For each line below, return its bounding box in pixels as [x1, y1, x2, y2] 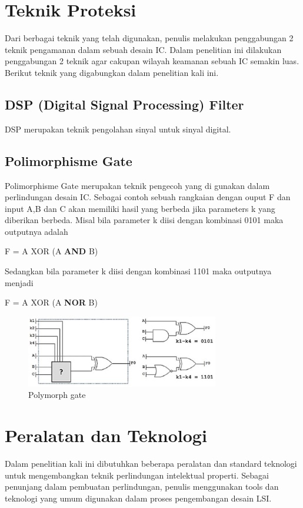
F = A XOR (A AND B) [5, 245, 98, 257]
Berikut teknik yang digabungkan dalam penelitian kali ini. [5, 66, 219, 78]
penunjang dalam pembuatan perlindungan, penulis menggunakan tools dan [5, 480, 279, 493]
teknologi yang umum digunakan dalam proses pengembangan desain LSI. [5, 492, 272, 504]
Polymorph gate [28, 389, 86, 401]
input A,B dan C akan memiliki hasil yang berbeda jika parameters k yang [5, 202, 275, 214]
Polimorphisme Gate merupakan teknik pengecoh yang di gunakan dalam [5, 179, 270, 191]
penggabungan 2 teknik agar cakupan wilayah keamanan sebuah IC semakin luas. [5, 55, 299, 67]
